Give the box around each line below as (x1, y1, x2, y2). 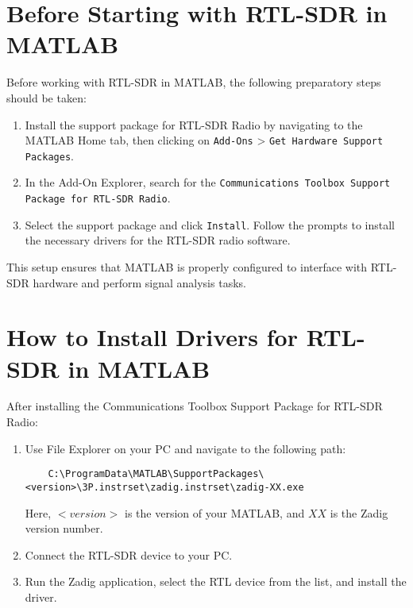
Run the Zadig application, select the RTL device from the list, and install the (25, 573, 407, 590)
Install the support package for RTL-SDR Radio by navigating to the (25, 116, 363, 133)
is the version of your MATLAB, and (125, 504, 305, 521)
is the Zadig (330, 504, 388, 521)
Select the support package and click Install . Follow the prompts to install (25, 216, 395, 233)
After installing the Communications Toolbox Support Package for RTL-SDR (6, 398, 383, 414)
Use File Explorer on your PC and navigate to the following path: (25, 440, 346, 456)
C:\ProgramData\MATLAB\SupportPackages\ (48, 468, 264, 480)
